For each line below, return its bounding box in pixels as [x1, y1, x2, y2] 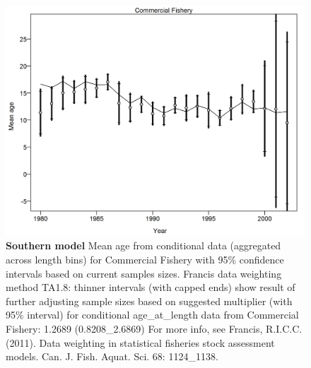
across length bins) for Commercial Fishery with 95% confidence [6, 252, 284, 267]
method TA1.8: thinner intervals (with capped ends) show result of [6, 280, 295, 295]
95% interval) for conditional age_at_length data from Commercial [6, 307, 299, 322]
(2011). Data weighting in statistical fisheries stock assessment [6, 335, 275, 350]
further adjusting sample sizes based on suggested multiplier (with [6, 293, 293, 308]
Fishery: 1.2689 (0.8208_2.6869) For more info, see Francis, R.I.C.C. [6, 321, 303, 336]
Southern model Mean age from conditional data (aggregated [6, 238, 281, 253]
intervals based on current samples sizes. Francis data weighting [6, 266, 282, 280]
